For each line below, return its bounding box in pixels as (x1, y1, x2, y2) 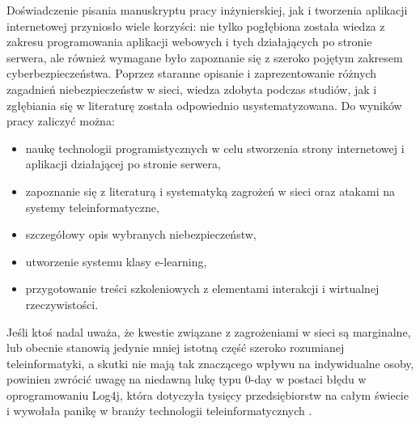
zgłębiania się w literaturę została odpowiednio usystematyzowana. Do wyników (6, 96, 402, 113)
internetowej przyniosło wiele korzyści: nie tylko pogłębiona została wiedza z (6, 17, 385, 34)
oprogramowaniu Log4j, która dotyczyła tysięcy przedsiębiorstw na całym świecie (6, 386, 409, 403)
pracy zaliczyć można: (6, 112, 115, 129)
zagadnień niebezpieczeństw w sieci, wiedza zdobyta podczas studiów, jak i (6, 80, 377, 97)
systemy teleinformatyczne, (25, 198, 159, 215)
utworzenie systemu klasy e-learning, (25, 252, 207, 269)
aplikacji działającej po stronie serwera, (25, 155, 221, 172)
